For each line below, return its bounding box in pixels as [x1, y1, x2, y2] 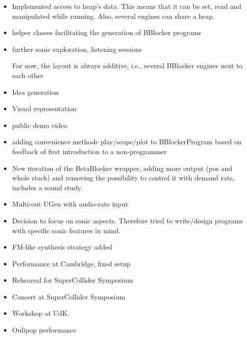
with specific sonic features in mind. [12, 225, 121, 235]
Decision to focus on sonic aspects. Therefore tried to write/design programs [12, 215, 243, 225]
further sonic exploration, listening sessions [12, 43, 142, 54]
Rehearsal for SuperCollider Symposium [12, 275, 133, 285]
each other [12, 70, 44, 80]
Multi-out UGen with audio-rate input [12, 199, 128, 209]
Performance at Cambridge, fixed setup [12, 258, 131, 268]
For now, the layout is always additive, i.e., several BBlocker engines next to [12, 60, 243, 71]
